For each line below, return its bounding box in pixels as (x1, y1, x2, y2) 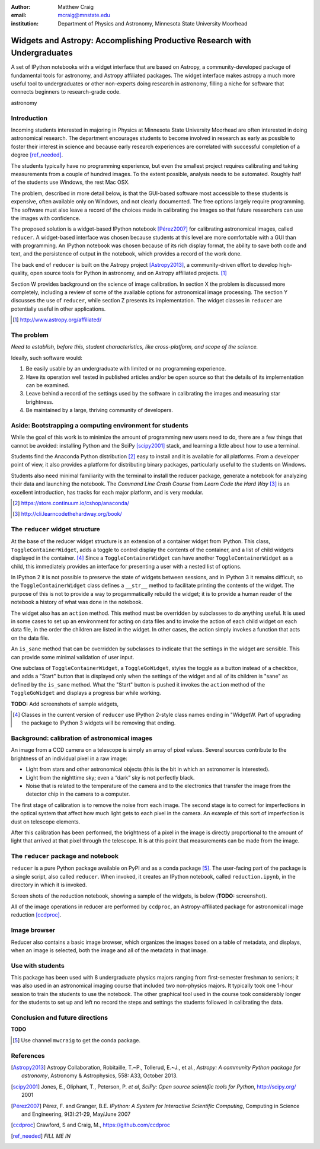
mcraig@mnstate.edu (57, 12, 110, 19)
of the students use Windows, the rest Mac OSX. (11, 178, 130, 186)
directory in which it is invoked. (11, 881, 87, 889)
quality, (11, 270, 29, 277)
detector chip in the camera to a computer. (25, 790, 130, 797)
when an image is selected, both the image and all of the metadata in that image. (11, 946, 208, 954)
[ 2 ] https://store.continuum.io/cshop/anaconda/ (12, 499, 130, 506)
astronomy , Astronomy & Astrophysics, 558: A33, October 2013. (21, 1072, 178, 1079)
